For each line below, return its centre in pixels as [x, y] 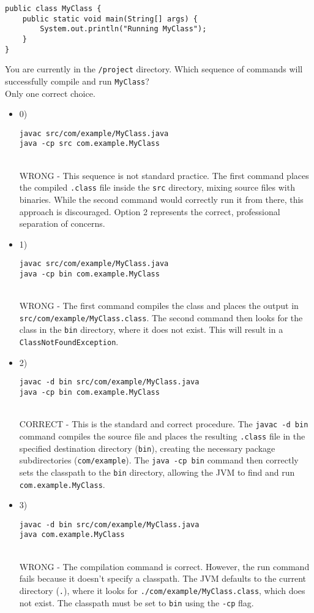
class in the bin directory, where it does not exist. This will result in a [151, 329]
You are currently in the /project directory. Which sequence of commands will [154, 69]
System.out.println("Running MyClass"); [123, 29]
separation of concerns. [62, 223]
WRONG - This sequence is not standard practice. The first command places [164, 175]
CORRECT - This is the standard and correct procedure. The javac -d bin [164, 424]
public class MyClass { [53, 9]
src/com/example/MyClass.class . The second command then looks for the [161, 317]
